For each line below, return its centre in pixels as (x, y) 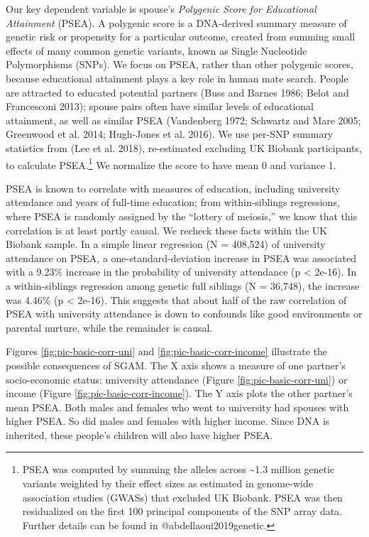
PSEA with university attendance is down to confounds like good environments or (184, 314)
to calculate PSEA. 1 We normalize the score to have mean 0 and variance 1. (171, 163)
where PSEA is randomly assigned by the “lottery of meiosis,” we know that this (182, 216)
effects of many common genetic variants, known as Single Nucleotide (156, 50)
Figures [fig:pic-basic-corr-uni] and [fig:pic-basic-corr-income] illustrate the (167, 351)
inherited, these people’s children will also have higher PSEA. (139, 434)
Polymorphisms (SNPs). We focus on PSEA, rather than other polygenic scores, (180, 64)
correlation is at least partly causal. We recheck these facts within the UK (167, 230)
